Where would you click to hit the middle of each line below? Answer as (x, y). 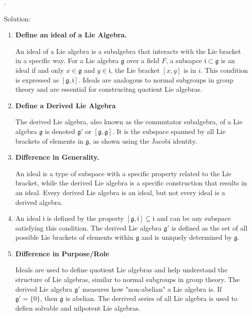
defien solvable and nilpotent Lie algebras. (78, 308)
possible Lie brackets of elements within (74, 237)
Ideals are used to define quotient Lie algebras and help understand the (121, 270)
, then (49, 298)
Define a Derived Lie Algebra (66, 105)
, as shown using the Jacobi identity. (143, 141)
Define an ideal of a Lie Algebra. (71, 35)
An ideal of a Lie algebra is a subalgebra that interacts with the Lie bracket (128, 51)
